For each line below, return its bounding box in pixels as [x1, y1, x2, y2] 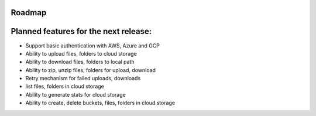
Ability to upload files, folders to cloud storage [25, 50, 137, 57]
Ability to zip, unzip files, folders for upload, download [25, 66, 156, 73]
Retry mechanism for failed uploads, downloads [25, 75, 141, 82]
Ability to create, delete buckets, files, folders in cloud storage [25, 100, 176, 107]
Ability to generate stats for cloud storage [25, 91, 126, 98]
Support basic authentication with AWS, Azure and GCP [25, 42, 160, 49]
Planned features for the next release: [11, 26, 152, 36]
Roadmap [11, 8, 47, 18]
